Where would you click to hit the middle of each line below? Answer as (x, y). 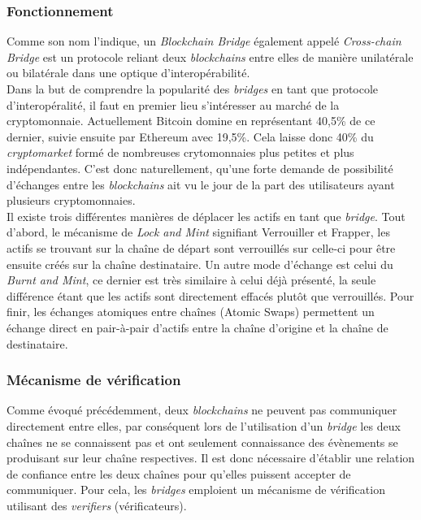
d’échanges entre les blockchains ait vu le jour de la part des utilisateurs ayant (201, 184)
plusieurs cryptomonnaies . (71, 200)
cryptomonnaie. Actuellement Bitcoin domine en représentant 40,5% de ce (191, 121)
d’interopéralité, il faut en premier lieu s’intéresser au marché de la (173, 104)
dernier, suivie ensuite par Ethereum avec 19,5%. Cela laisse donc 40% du (190, 136)
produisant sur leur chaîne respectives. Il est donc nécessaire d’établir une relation (211, 458)
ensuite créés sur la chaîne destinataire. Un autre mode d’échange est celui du (200, 264)
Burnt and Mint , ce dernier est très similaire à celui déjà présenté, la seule (191, 280)
